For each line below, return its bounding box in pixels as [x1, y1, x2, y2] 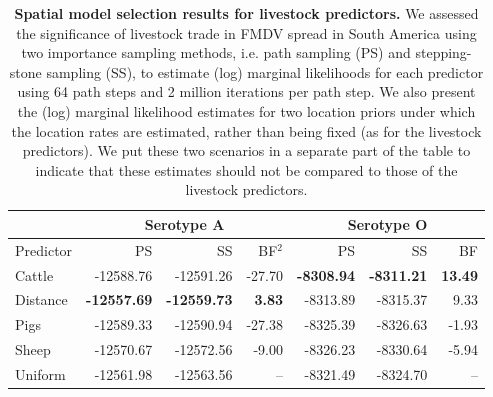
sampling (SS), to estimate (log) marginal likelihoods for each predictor [46, 61, 484, 82]
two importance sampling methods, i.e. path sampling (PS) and [21, 42, 411, 63]
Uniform [15, 364, 66, 384]
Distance [15, 289, 68, 310]
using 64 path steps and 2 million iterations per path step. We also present [17, 81, 476, 102]
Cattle [15, 264, 54, 285]
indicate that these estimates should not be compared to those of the [35, 159, 458, 180]
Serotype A [144, 213, 225, 234]
